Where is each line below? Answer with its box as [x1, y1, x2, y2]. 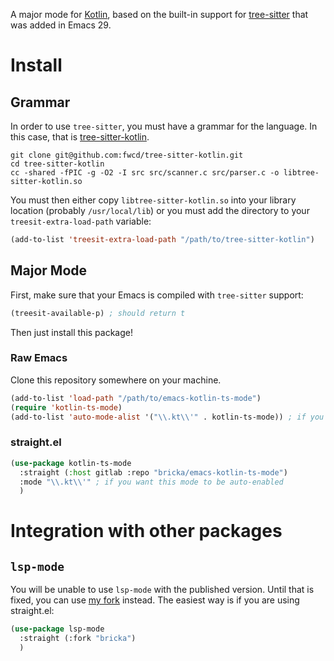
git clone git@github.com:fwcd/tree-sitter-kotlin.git [10, 150, 244, 160]
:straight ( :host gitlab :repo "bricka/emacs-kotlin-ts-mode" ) [19, 467, 288, 478]
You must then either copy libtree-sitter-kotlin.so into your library [10, 194, 297, 206]
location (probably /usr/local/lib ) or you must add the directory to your [10, 205, 310, 216]
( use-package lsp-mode [10, 624, 105, 634]
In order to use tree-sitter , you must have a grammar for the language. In [10, 120, 318, 132]
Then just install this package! [10, 326, 134, 338]
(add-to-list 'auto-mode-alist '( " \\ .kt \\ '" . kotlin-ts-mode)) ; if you [10, 412, 325, 422]
